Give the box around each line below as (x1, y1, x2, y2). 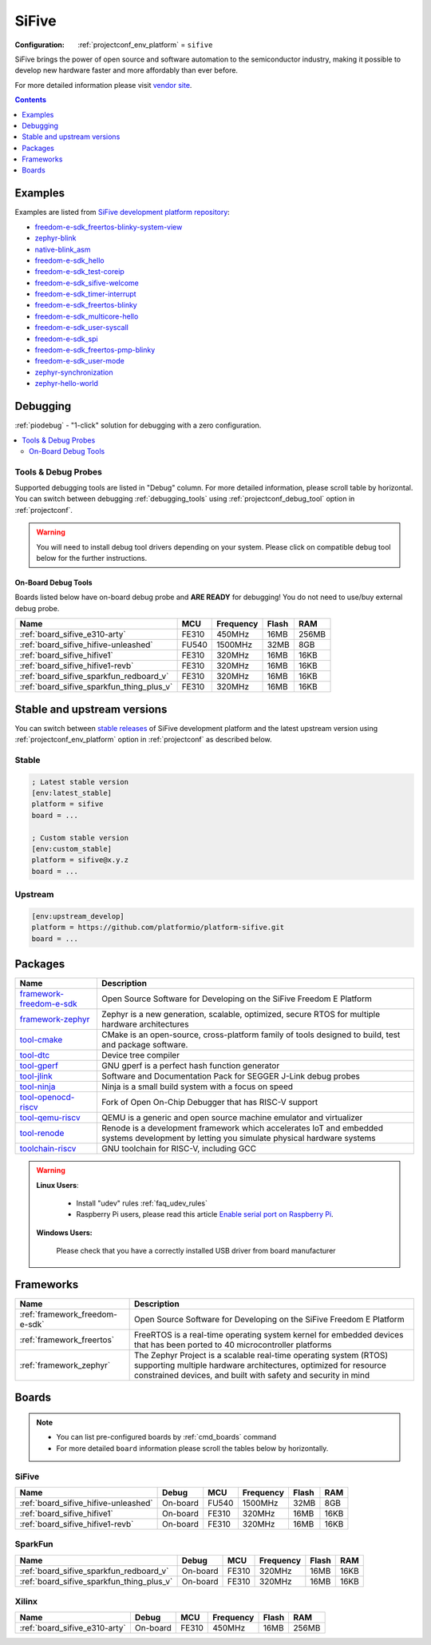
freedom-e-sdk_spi (34, 334, 99, 344)
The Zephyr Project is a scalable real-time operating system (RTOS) (133, 1350, 389, 1361)
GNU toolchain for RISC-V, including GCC (101, 1143, 257, 1154)
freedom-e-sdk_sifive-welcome (34, 278, 139, 288)
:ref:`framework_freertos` (19, 1334, 115, 1345)
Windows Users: (36, 1227, 93, 1238)
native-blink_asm (34, 244, 91, 254)
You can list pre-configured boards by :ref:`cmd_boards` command (56, 1432, 277, 1442)
